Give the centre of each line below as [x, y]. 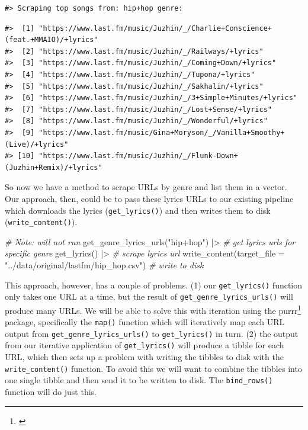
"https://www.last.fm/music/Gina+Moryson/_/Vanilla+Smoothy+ [162, 132]
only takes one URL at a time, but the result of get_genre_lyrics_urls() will [149, 296]
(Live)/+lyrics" [37, 144]
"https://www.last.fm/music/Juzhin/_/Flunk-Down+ [138, 156]
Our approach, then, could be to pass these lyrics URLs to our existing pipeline [149, 198]
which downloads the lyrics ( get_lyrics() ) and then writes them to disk [138, 210]
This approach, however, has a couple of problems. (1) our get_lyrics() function [154, 285]
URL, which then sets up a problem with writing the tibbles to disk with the [144, 357]
